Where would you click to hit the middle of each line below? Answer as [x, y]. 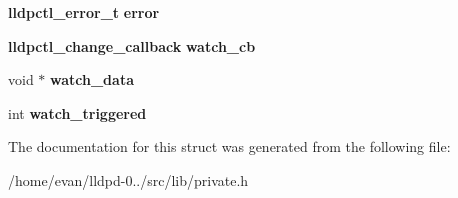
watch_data [92, 79]
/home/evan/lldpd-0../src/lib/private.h [128, 179]
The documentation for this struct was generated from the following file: [229, 146]
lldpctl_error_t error [84, 12]
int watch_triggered [77, 112]
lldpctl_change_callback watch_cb [132, 45]
